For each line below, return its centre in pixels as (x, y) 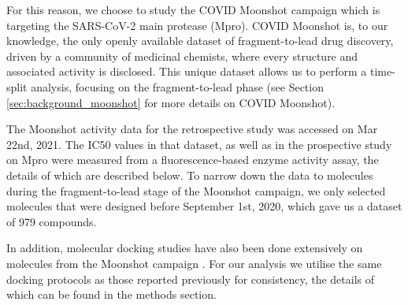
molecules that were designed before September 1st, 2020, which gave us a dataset (204, 206)
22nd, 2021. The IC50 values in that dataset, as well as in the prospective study (199, 144)
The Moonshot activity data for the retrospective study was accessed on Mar (192, 129)
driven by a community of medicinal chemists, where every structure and (182, 56)
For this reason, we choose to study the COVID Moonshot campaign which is (193, 9)
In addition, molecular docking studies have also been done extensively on (185, 248)
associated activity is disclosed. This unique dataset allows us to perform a (187, 71)
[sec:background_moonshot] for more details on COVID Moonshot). (171, 102)
